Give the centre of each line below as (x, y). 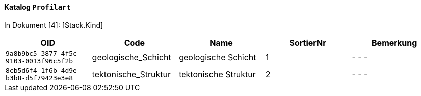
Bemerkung (394, 43)
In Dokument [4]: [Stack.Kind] (54, 25)
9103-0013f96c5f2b (39, 61)
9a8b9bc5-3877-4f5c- (43, 53)
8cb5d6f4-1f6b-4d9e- (43, 70)
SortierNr (308, 43)
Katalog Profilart (37, 7)
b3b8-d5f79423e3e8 (39, 78)
